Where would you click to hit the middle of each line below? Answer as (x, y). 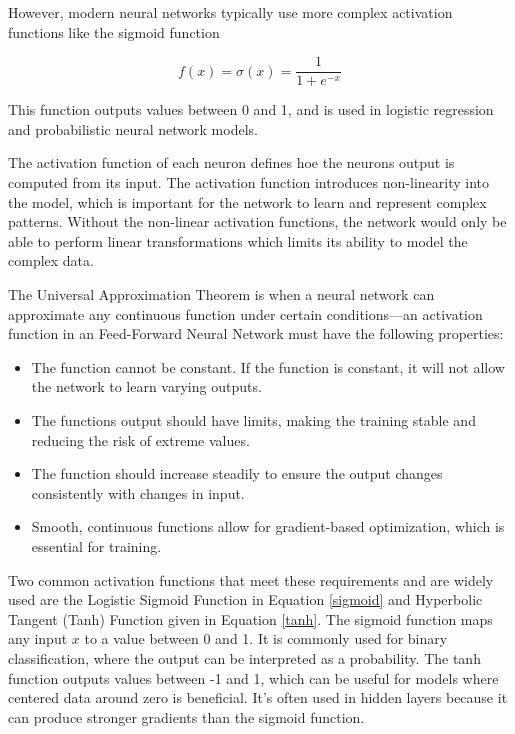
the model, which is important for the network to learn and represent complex (247, 201)
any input (38, 638)
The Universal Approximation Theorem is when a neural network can (221, 294)
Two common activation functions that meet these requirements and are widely (251, 579)
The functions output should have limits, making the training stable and (253, 419)
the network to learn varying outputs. (146, 386)
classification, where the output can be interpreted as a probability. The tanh (244, 657)
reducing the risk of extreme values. (140, 439)
